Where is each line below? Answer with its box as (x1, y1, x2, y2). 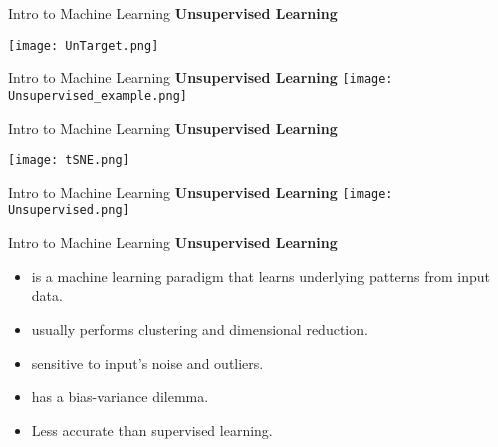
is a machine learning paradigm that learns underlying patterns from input (31, 265, 491, 286)
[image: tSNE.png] (8, 153, 130, 168)
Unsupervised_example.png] (8, 88, 187, 103)
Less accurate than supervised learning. (31, 419, 273, 440)
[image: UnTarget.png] (8, 38, 159, 53)
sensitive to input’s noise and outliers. (31, 352, 264, 373)
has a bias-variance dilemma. (31, 386, 209, 407)
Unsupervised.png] (8, 203, 130, 218)
